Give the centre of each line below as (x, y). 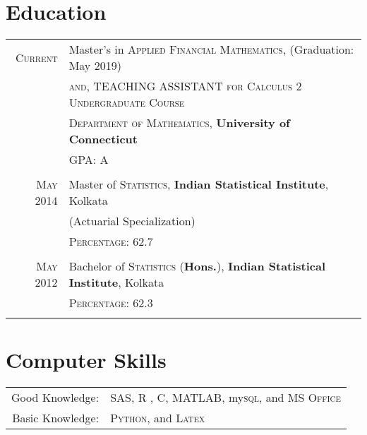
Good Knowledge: (55, 398)
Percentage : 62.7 (111, 242)
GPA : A (89, 160)
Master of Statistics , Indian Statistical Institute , (199, 184)
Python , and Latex (158, 418)
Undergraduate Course (127, 102)
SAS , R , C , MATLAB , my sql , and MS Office (225, 398)
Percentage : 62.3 (111, 303)
